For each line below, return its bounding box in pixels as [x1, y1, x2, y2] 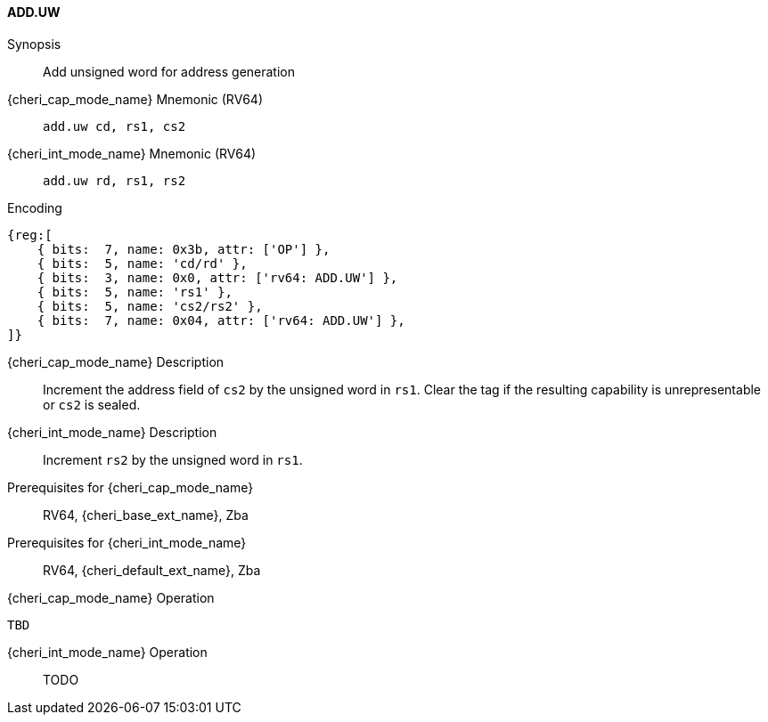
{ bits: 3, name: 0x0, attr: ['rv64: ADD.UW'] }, [37, 270, 398, 285]
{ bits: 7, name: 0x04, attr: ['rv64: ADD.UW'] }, [37, 312, 405, 328]
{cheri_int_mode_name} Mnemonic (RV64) [7, 145, 257, 161]
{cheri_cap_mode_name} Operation [7, 589, 215, 605]
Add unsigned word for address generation [43, 63, 295, 79]
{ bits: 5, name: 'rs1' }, [37, 284, 233, 299]
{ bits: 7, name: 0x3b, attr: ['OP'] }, [37, 241, 331, 256]
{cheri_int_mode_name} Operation [7, 644, 208, 660]
